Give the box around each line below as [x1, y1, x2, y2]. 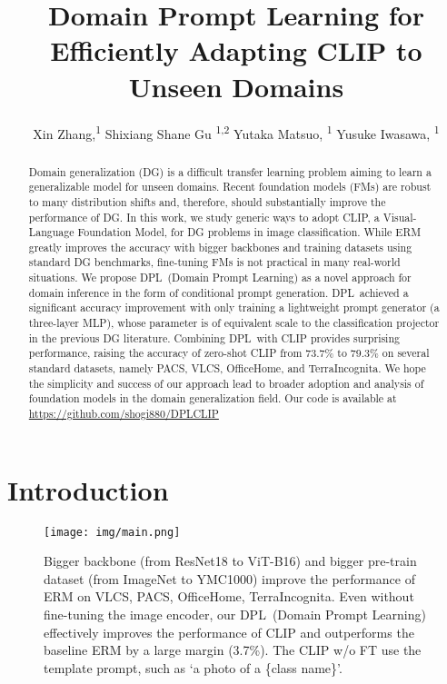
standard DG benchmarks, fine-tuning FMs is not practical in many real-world [28, 254, 401, 270]
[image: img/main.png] [44, 525, 181, 539]
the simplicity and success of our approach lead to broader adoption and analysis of [28, 375, 424, 391]
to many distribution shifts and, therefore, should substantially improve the [28, 193, 386, 209]
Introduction [7, 471, 169, 508]
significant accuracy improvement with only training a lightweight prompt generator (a [28, 300, 440, 315]
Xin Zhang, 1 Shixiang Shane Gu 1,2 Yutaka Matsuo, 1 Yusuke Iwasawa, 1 [33, 121, 440, 143]
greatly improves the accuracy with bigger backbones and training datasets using [28, 239, 412, 254]
